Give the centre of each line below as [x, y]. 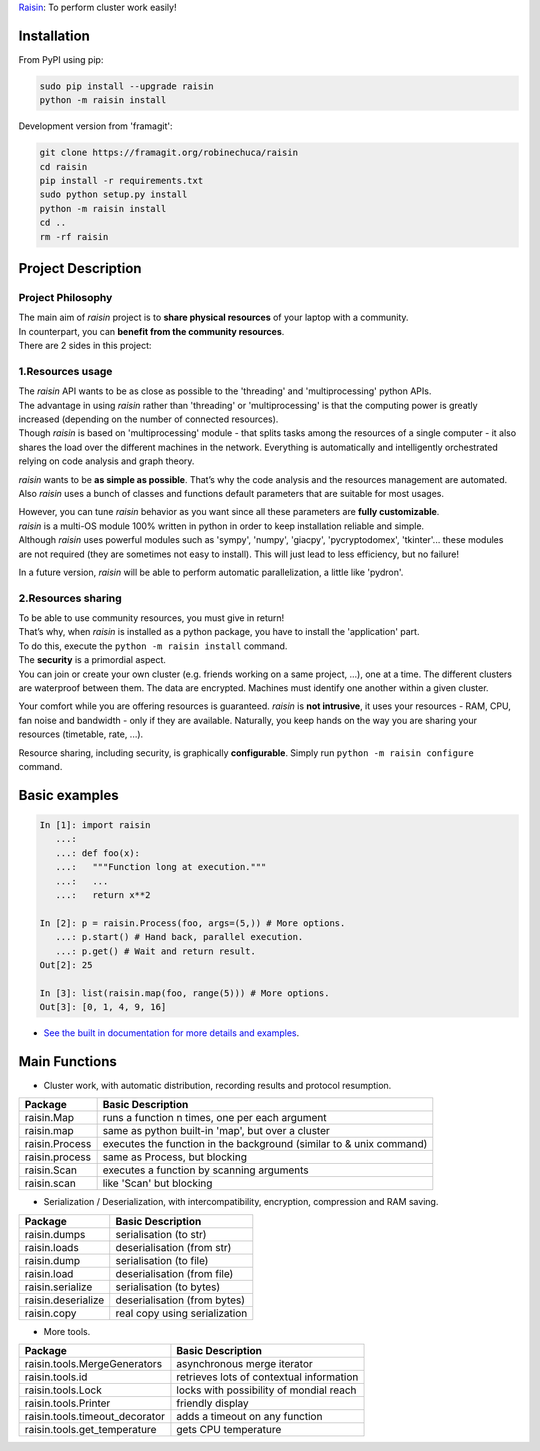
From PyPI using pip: [61, 59]
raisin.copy [50, 1313]
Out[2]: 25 [66, 964]
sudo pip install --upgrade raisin [126, 86]
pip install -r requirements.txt [121, 181]
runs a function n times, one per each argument [214, 1118]
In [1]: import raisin [95, 825]
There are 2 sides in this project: [85, 346]
